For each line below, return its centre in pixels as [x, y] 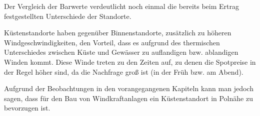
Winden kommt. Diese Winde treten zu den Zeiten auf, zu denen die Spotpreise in [130, 61]
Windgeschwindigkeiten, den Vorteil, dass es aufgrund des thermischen [112, 42]
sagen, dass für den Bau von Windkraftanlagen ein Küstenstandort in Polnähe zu [128, 98]
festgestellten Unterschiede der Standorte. [68, 16]
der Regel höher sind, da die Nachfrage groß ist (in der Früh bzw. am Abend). [124, 71]
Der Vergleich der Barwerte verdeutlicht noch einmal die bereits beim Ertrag [121, 6]
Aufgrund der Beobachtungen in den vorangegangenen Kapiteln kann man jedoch [129, 88]
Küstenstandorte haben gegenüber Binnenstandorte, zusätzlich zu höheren [118, 33]
